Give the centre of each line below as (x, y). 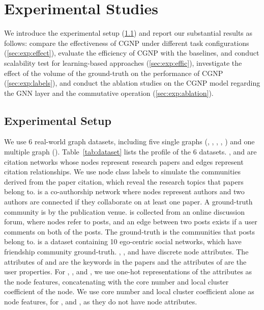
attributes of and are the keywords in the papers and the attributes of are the (125, 261)
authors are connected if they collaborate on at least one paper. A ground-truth (128, 202)
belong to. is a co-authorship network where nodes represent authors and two (124, 191)
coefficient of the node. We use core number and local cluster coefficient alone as (129, 291)
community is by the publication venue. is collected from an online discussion (124, 211)
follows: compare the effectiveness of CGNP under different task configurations (127, 43)
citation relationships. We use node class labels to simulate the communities (122, 172)
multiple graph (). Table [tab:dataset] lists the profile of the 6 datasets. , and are (130, 152)
